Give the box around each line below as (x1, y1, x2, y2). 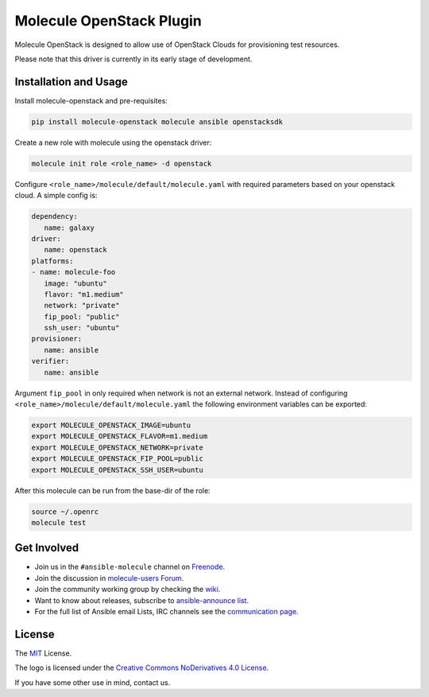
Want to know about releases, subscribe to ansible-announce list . (34, 595, 249, 605)
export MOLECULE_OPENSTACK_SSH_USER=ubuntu (31, 465, 204, 474)
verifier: (31, 356, 70, 366)
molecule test (31, 518, 87, 527)
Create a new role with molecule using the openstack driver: (14, 138, 212, 147)
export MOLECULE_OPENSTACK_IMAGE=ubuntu (31, 420, 191, 430)
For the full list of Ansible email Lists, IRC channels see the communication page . (34, 606, 299, 616)
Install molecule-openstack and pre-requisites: (14, 95, 168, 105)
